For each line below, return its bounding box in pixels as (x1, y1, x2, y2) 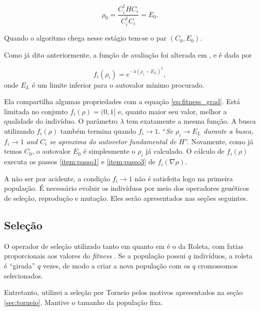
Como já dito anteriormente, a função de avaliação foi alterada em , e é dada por (4, 49, 252, 60)
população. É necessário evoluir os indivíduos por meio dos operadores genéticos (4, 183, 249, 193)
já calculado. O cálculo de (145, 146, 224, 156)
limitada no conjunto (4, 106, 68, 116)
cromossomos (197, 260, 238, 270)
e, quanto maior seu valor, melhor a (117, 106, 227, 116)
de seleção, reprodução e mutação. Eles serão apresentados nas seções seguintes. (4, 192, 248, 203)
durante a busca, (203, 125, 254, 136)
